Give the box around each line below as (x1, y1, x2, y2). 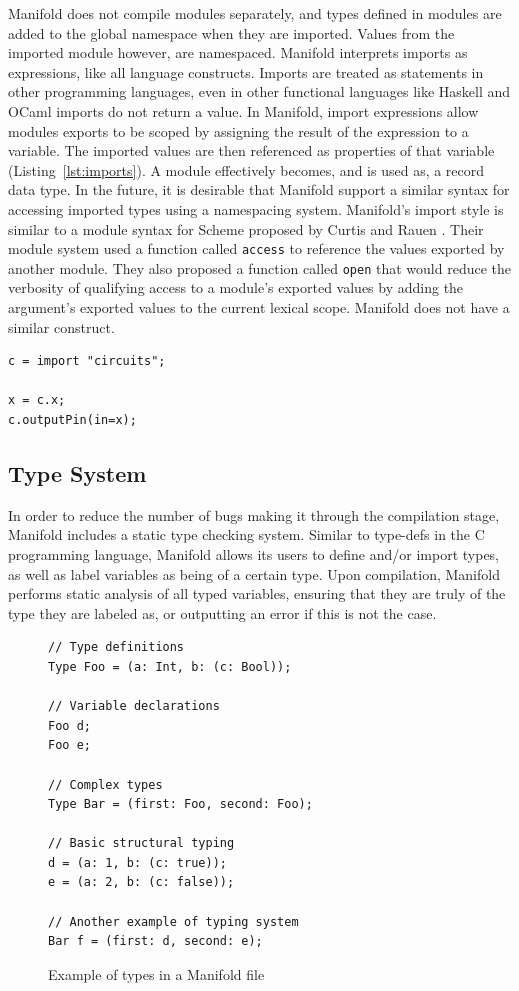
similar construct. (8, 316, 115, 337)
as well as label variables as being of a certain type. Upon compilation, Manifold (8, 563, 500, 584)
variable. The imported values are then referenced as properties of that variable (8, 140, 495, 161)
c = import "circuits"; (8, 354, 166, 369)
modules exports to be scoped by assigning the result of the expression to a (8, 120, 469, 141)
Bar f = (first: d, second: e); (48, 934, 263, 949)
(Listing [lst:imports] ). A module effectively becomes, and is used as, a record (8, 159, 485, 180)
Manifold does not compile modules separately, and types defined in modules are (8, 3, 502, 23)
